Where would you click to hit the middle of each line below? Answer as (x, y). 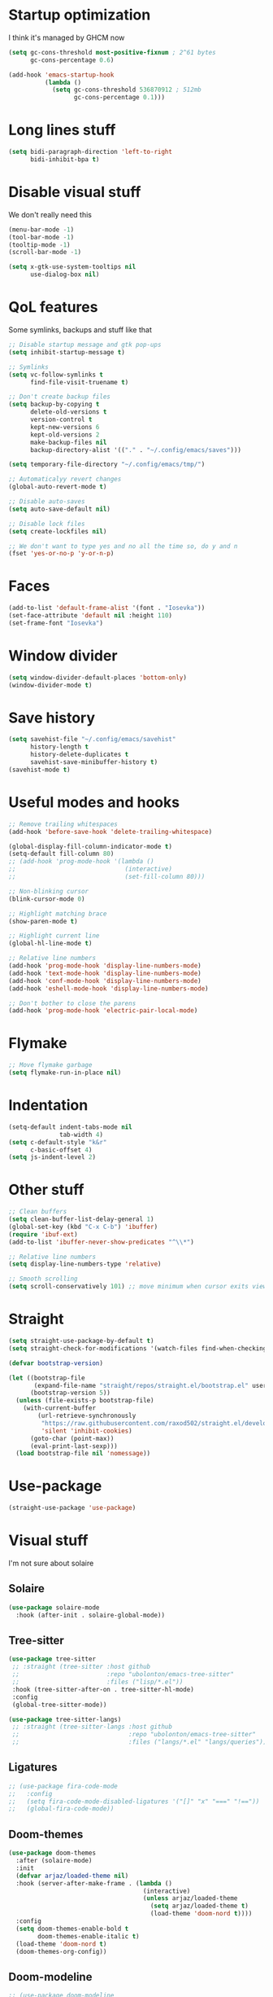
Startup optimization (80, 15)
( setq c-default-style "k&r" (58, 1142)
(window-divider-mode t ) (50, 685)
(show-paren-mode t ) (43, 921)
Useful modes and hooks (94, 802)
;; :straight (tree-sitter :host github (81, 1667)
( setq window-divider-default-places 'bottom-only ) (97, 678)
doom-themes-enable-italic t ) (89, 1936)
